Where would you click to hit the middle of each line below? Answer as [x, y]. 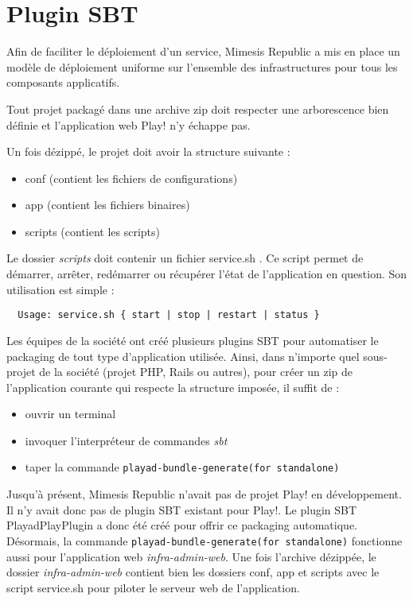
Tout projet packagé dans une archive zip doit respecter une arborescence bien [198, 109]
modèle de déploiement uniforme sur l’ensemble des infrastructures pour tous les [202, 66]
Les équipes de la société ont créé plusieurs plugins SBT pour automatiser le [193, 340]
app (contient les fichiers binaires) [107, 205]
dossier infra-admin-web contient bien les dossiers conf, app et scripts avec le [193, 572]
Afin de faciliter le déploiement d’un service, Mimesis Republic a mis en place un [203, 51]
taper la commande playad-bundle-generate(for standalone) [182, 467]
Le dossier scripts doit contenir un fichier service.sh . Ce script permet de [185, 258]
